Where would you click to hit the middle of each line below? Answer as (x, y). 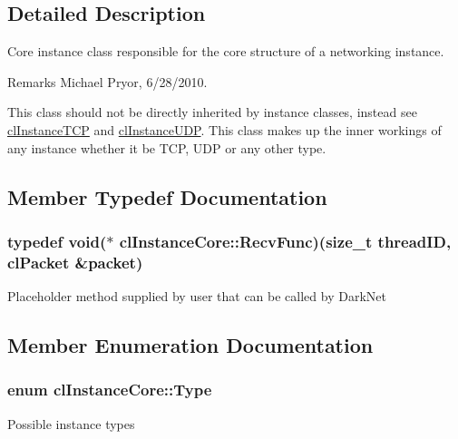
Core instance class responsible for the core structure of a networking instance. (226, 51)
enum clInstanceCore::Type (110, 390)
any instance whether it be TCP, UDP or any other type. (167, 147)
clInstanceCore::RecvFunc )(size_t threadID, (285, 241)
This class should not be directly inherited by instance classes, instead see (212, 112)
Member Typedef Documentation (167, 196)
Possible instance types (71, 423)
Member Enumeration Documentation (190, 345)
